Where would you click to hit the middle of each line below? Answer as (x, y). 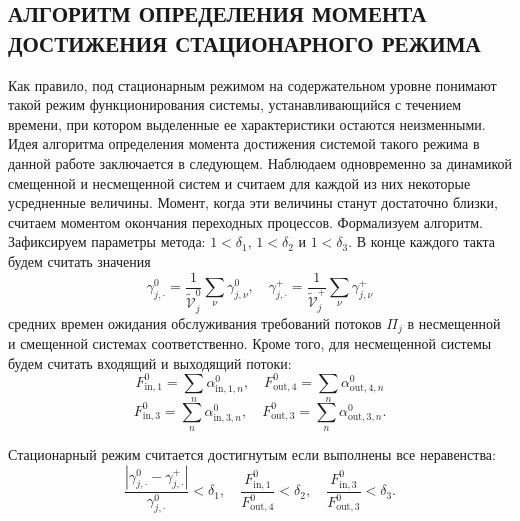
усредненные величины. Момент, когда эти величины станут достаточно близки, (253, 202)
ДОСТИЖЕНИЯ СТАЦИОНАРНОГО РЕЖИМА (244, 42)
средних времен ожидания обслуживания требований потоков (195, 322)
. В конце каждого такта (422, 241)
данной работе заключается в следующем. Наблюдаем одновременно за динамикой (260, 162)
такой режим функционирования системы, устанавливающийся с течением (235, 104)
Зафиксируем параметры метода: (107, 241)
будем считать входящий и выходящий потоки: (150, 362)
